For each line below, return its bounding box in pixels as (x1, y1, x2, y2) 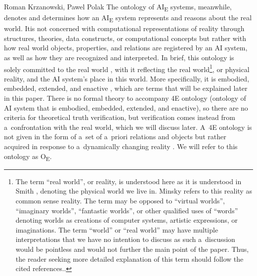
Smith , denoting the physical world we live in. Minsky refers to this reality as (15, 186, 252, 196)
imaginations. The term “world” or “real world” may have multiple (15, 224, 218, 235)
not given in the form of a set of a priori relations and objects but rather (4, 131, 226, 142)
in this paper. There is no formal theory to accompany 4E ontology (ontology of (4, 93, 246, 103)
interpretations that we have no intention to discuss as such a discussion (15, 234, 235, 244)
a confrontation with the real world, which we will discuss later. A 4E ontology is (4, 121, 252, 132)
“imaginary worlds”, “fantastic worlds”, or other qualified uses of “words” (15, 205, 238, 215)
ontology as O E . (4, 151, 52, 162)
